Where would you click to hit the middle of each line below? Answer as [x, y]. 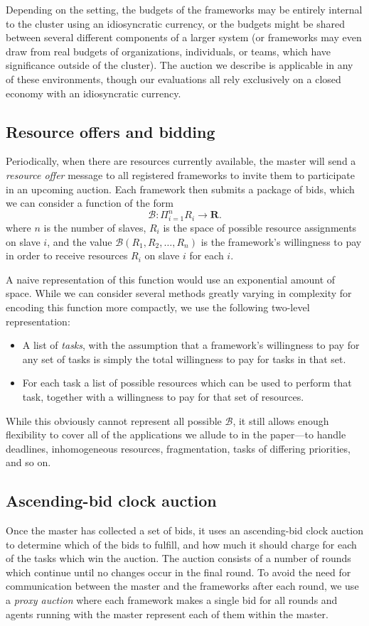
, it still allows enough [281, 420]
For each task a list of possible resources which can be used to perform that [187, 383]
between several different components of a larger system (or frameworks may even [184, 37]
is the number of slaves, [95, 227]
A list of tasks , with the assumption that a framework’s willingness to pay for [191, 345]
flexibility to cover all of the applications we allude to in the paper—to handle [176, 435]
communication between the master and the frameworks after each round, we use [182, 586]
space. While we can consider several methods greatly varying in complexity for [179, 293]
